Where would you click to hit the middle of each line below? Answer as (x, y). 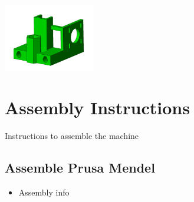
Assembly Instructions (97, 107)
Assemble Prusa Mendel (80, 168)
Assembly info (44, 192)
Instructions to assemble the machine (72, 136)
